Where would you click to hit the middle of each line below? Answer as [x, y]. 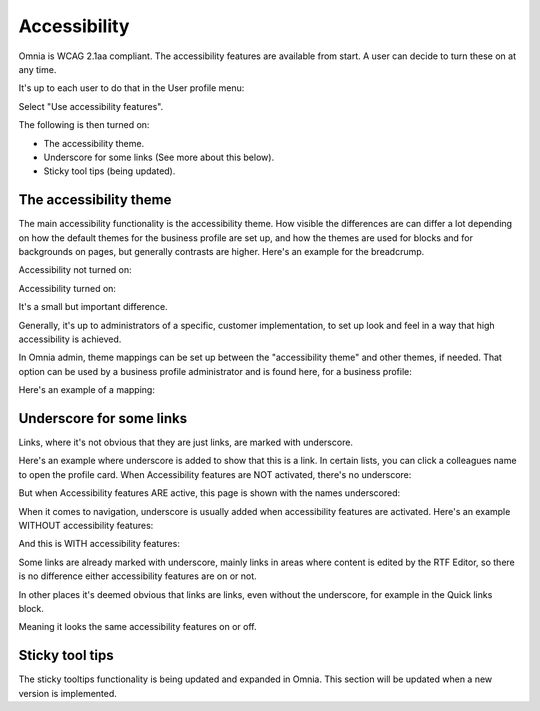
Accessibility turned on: [67, 288]
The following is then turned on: [84, 125]
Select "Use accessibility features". [91, 106]
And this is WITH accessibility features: [99, 544]
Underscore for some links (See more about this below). [159, 157]
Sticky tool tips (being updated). [109, 171]
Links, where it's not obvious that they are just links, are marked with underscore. [186, 442]
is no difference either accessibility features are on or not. [137, 576]
